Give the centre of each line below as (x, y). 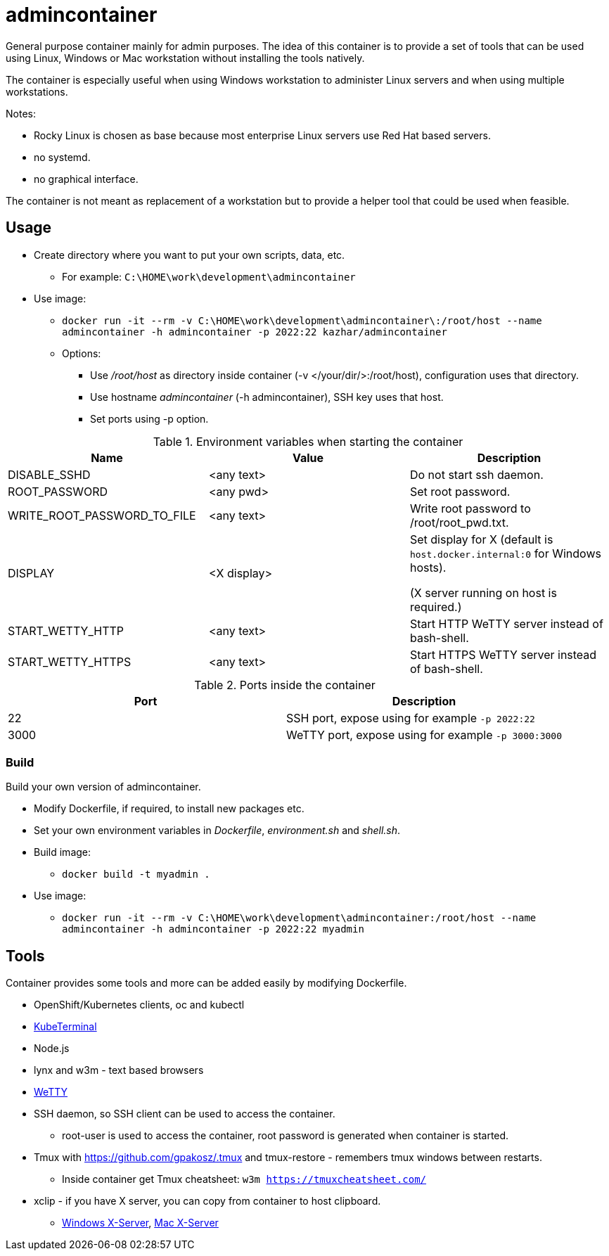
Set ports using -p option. (149, 418)
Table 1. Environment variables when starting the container (308, 441)
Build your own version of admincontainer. (103, 787)
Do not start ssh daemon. (476, 474)
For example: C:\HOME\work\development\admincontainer (209, 276)
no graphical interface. (86, 179)
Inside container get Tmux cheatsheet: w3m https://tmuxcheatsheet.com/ (244, 1179)
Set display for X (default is (481, 539)
